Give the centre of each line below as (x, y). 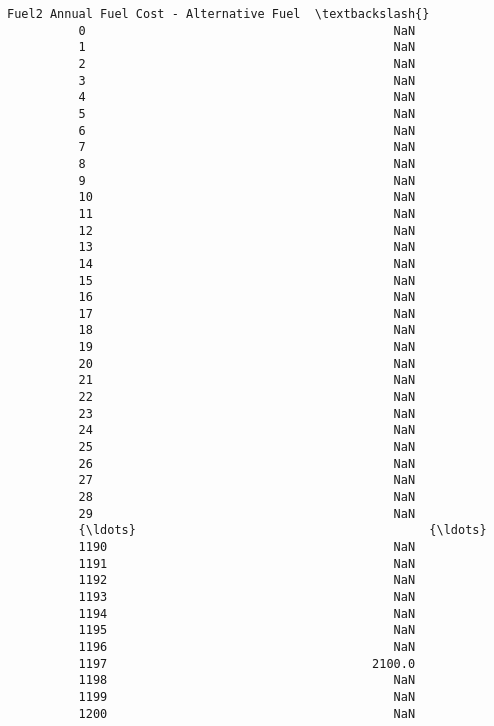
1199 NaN (247, 696)
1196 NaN (247, 646)
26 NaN (247, 463)
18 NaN (247, 330)
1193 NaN (247, 596)
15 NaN (247, 280)
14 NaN (247, 263)
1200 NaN (247, 713)
